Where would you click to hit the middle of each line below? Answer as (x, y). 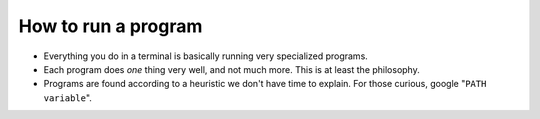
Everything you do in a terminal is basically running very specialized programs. (206, 56)
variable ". (67, 97)
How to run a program (110, 26)
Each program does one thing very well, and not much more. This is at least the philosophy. (231, 69)
